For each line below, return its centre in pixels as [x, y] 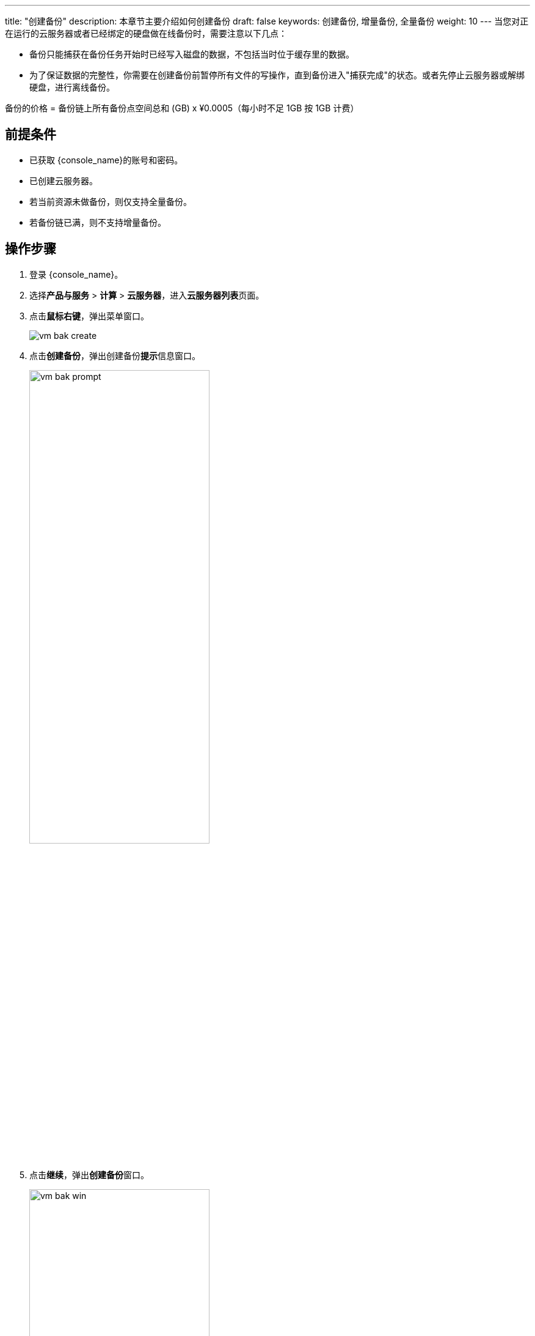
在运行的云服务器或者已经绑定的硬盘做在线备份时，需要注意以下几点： [146, 33]
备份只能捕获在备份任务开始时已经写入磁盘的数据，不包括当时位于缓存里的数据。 [192, 54]
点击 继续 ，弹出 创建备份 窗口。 [89, 1175]
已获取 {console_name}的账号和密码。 [106, 160]
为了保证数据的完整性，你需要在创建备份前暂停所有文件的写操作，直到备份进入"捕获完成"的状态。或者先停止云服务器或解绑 [277, 75]
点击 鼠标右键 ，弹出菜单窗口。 [89, 316]
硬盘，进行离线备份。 [72, 87]
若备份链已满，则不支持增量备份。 [98, 222]
